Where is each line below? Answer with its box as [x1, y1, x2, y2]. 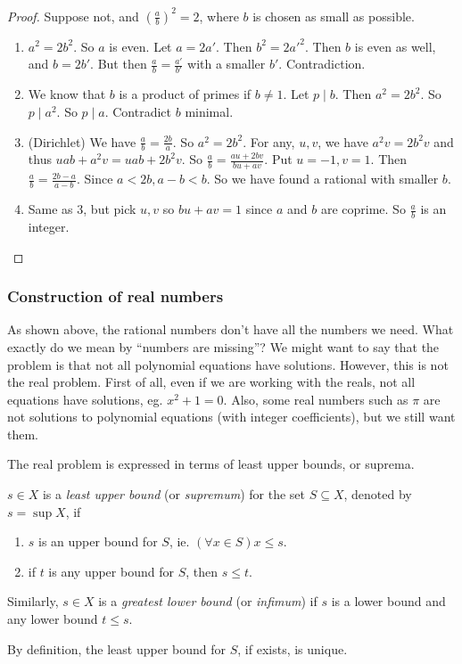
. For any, [243, 132, 295, 151]
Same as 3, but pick [28, 200, 136, 218]
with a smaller [187, 54, 266, 73]
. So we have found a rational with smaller [206, 169, 439, 188]
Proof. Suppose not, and [7, 6, 139, 25]
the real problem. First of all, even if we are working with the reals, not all [7, 373, 416, 391]
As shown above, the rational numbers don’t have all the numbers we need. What [7, 320, 454, 339]
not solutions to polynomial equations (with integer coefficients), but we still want [7, 407, 456, 426]
